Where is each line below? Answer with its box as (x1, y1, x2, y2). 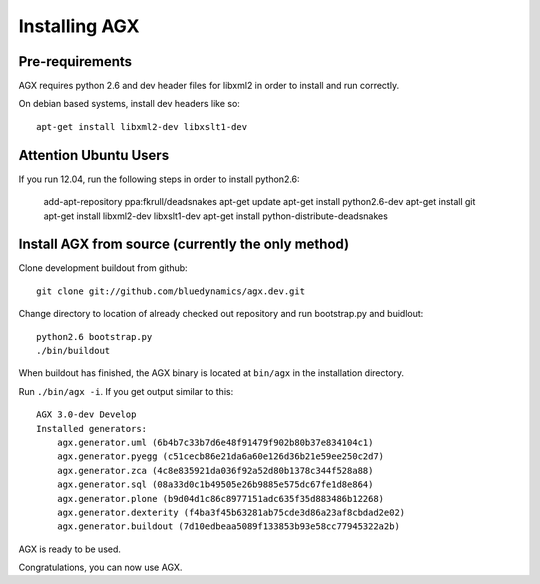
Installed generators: (36, 423, 148, 434)
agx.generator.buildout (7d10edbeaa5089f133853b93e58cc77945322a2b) (56, 521, 400, 532)
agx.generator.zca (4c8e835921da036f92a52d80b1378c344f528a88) (56, 465, 374, 476)
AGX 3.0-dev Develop (36, 409, 137, 420)
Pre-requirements (18, 53, 133, 70)
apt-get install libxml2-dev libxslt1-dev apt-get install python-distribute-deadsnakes (43, 210, 389, 222)
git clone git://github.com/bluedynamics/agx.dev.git (36, 285, 305, 297)
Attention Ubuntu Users (18, 146, 170, 164)
